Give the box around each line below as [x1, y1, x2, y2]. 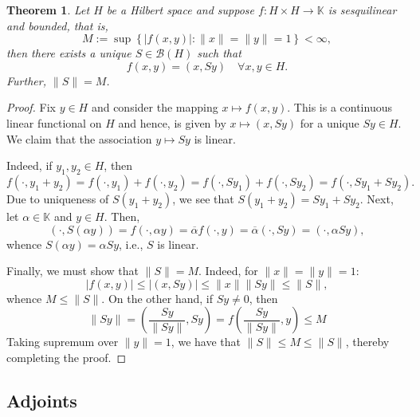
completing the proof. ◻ [6, 348, 127, 365]
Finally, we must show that [6, 262, 139, 279]
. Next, [359, 190, 394, 207]
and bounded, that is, [6, 17, 108, 33]
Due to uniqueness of [6, 190, 109, 207]
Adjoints [6, 387, 77, 412]
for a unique [300, 114, 359, 131]
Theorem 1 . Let [6, 2, 90, 18]
